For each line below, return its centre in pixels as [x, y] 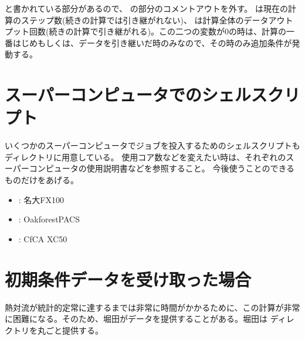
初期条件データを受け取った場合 [128, 279]
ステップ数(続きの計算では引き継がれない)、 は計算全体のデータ [145, 20]
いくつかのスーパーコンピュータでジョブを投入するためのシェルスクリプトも [152, 145]
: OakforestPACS [49, 219]
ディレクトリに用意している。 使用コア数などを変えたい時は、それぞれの [145, 157]
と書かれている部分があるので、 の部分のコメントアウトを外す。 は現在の [146, 8]
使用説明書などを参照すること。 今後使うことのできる [191, 168]
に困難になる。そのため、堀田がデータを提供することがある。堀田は [136, 319]
